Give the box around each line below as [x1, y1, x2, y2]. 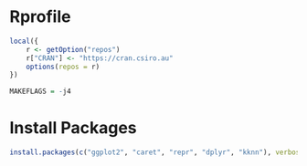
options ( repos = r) [26, 62, 101, 71]
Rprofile [9, 6, 71, 27]
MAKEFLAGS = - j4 [9, 87, 71, 97]
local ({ [9, 36, 39, 46]
